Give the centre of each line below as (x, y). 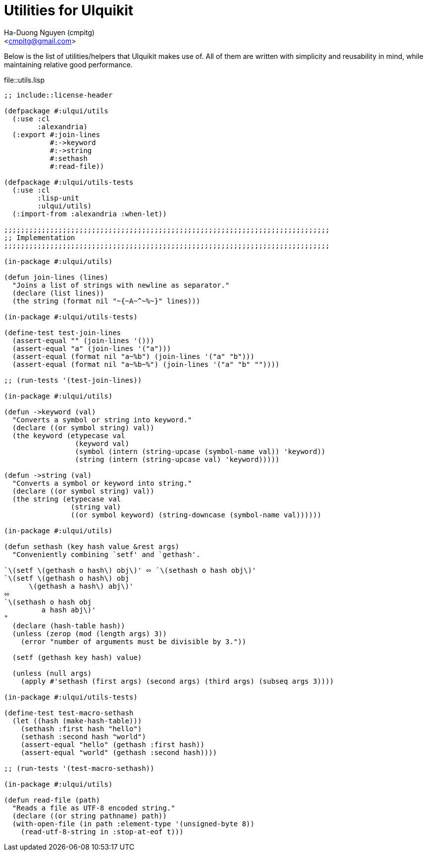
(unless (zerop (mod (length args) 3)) (89, 633)
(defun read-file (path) (52, 800)
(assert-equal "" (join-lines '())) (83, 340)
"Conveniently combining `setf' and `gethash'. (106, 554)
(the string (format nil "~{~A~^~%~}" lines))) (106, 301)
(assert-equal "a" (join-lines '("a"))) (92, 348)
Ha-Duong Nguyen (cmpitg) (49, 32)
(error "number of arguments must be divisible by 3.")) (133, 641)
